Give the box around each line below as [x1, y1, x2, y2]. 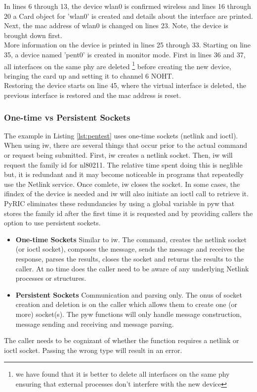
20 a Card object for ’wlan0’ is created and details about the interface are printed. [4, 10, 254, 21]
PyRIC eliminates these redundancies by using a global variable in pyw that [4, 198, 235, 208]
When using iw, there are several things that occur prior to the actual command [4, 140, 248, 150]
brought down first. [4, 30, 62, 40]
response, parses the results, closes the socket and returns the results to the [15, 253, 244, 263]
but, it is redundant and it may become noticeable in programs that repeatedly [4, 169, 244, 179]
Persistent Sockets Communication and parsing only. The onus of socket [15, 289, 242, 300]
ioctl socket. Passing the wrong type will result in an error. [4, 345, 182, 355]
